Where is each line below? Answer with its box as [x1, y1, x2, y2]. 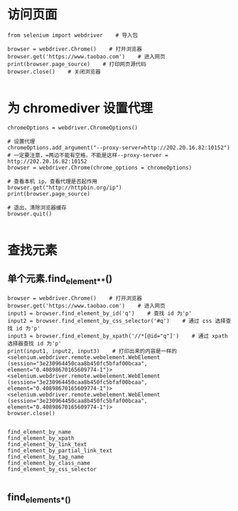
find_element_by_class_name [7, 460, 91, 467]
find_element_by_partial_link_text [7, 447, 113, 455]
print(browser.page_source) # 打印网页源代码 [7, 60, 147, 68]
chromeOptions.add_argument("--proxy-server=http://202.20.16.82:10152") [7, 144, 231, 151]
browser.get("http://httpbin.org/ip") [7, 184, 122, 191]
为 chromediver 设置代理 [7, 100, 153, 117]
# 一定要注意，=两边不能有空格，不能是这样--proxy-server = [7, 151, 168, 158]
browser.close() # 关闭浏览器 [7, 68, 101, 75]
